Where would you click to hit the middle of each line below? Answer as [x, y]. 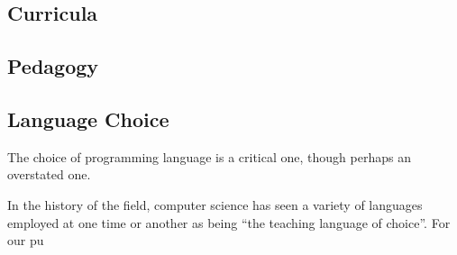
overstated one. [49, 174]
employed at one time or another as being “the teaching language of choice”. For [229, 222]
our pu [26, 240]
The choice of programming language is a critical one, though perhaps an [209, 156]
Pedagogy [53, 66]
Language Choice [88, 118]
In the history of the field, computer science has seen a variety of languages [215, 204]
